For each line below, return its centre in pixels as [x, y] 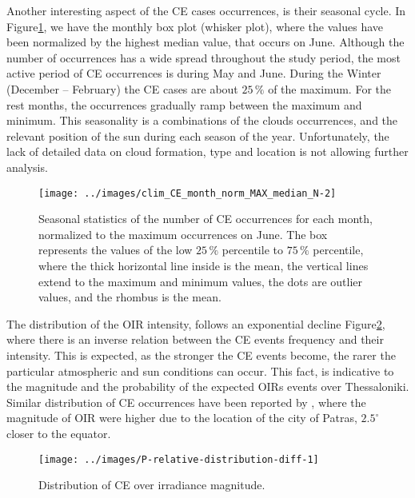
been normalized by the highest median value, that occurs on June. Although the [206, 42]
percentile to [252, 250]
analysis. [27, 167]
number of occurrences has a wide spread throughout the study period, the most [204, 57]
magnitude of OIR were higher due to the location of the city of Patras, [182, 418]
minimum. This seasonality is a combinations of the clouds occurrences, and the [202, 120]
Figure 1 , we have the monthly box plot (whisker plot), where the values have [195, 26]
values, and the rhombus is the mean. [130, 297]
